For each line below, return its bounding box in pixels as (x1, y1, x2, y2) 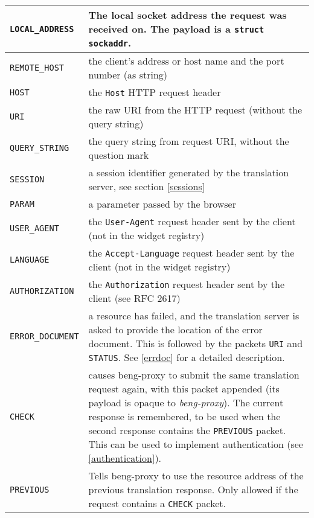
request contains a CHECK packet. (88, 496, 226, 510)
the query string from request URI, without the (88, 134, 289, 148)
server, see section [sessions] (88, 179, 205, 193)
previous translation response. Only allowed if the (88, 482, 298, 496)
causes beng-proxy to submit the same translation (88, 368, 300, 382)
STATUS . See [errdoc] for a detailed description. (88, 350, 285, 364)
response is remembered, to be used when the (88, 409, 281, 423)
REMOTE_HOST (10, 63, 65, 72)
